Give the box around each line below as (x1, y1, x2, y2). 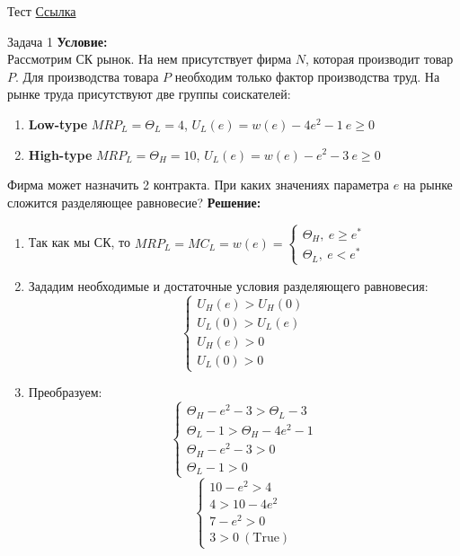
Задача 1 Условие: (7, 31, 108, 50)
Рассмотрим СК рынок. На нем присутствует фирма (7, 49, 292, 68)
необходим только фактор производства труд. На (174, 66, 440, 85)
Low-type (28, 114, 88, 133)
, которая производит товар (305, 49, 454, 68)
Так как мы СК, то (28, 233, 131, 252)
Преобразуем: (28, 383, 102, 402)
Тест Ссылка (7, 2, 76, 20)
